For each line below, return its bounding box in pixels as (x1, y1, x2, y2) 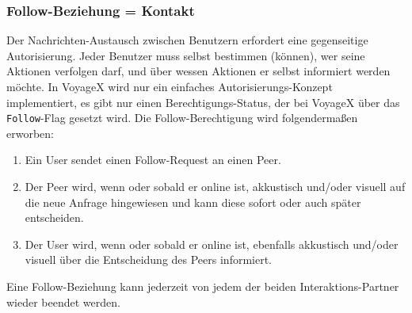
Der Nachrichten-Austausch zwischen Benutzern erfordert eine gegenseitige (6, 32, 368, 48)
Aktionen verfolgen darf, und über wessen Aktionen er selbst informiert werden (6, 63, 391, 79)
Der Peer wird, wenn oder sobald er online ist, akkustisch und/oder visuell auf (25, 178, 406, 195)
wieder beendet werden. (6, 293, 120, 310)
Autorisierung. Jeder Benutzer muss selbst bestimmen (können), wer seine (6, 47, 365, 63)
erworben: (6, 124, 54, 141)
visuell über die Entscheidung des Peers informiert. (25, 251, 273, 268)
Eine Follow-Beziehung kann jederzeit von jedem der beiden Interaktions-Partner (6, 278, 399, 294)
